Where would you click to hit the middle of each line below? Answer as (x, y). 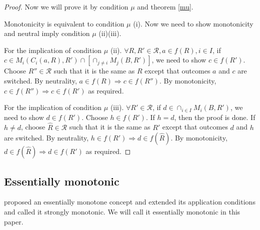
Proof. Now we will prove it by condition (66, 6)
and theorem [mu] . (165, 6)
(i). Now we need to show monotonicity (193, 23)
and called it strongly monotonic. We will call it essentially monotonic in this (122, 211)
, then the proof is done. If (215, 117)
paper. (14, 221)
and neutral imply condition (47, 33)
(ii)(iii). (110, 33)
